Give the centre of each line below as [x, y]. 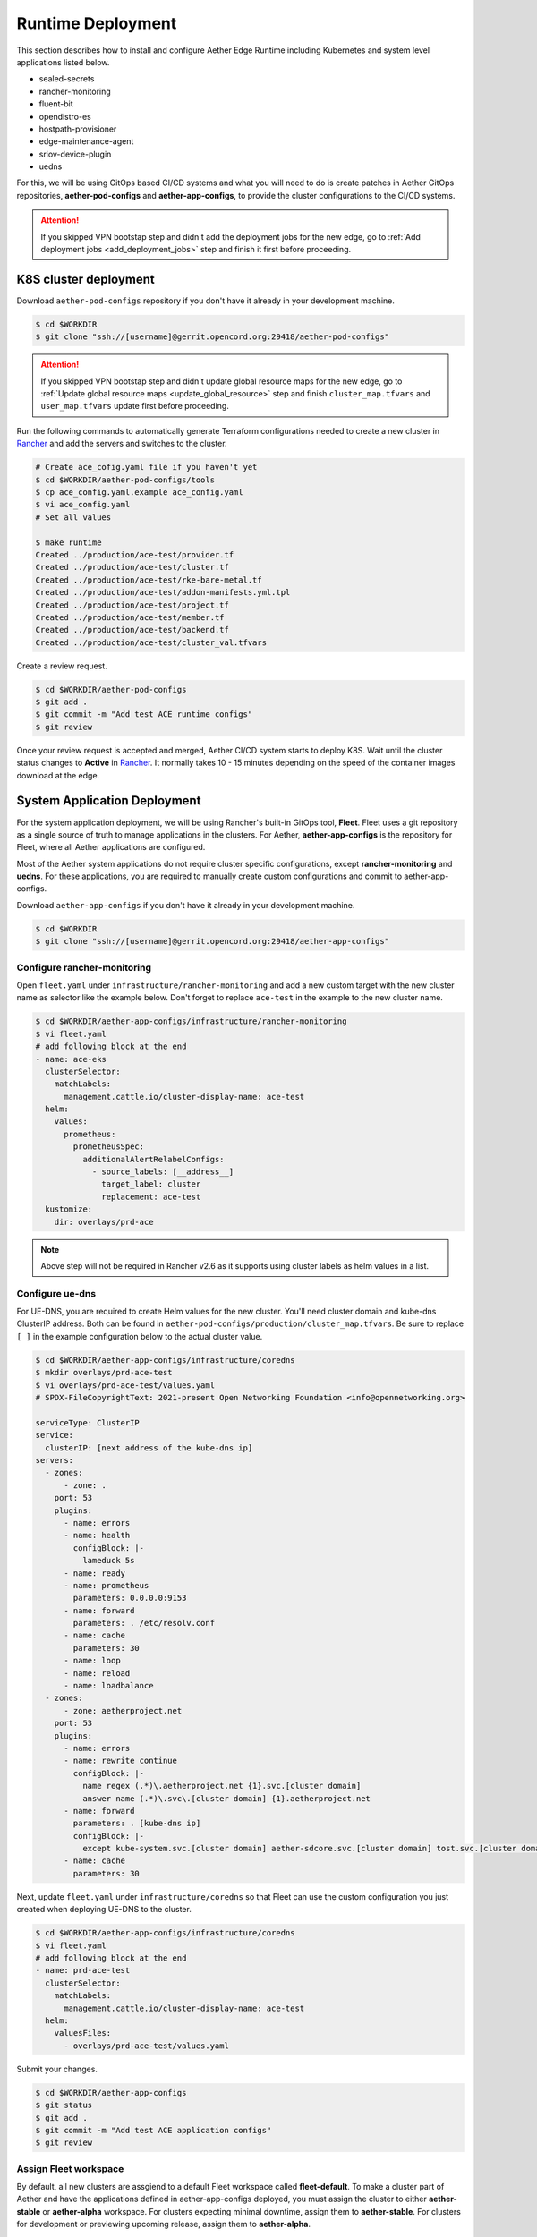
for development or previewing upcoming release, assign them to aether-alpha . [163, 2224]
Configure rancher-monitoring [84, 967]
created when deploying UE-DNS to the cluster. [104, 1910]
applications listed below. [63, 62]
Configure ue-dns [56, 1293]
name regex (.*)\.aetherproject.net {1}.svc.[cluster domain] [222, 1786]
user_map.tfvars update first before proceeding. [135, 406]
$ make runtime [68, 542]
